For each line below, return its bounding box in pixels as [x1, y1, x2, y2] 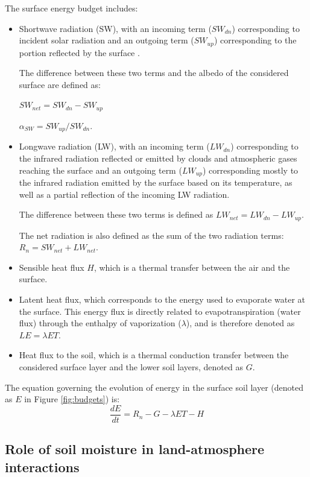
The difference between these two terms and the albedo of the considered [19, 66, 289, 79]
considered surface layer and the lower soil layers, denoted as [19, 360, 243, 373]
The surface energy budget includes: [5, 2, 138, 14]
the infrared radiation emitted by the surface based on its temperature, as [19, 175, 293, 188]
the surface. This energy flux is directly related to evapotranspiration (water [19, 305, 301, 317]
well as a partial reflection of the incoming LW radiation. [19, 188, 230, 200]
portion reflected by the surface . [19, 46, 140, 58]
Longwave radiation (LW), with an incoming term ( [19, 140, 210, 153]
